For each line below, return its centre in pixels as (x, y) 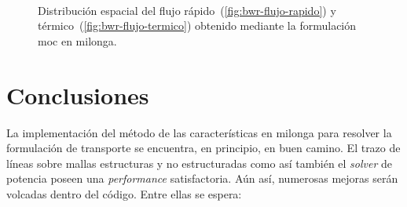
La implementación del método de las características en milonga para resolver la (199, 132)
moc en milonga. (77, 40)
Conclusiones (78, 94)
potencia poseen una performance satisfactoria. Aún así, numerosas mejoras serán (202, 178)
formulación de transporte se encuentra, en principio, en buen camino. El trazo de (203, 148)
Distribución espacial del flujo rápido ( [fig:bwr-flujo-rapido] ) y (187, 10)
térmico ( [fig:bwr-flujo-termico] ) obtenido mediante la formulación (197, 25)
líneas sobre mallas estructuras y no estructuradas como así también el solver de (200, 163)
